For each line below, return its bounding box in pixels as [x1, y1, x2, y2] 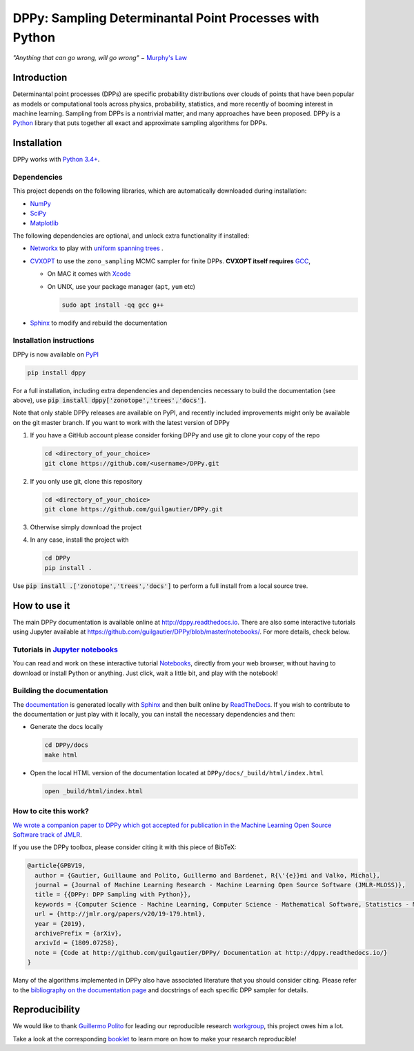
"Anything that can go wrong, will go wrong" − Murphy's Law [12, 54, 188, 62]
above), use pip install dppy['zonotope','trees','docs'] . [12, 396, 206, 404]
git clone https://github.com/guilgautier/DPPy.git [44, 505, 224, 513]
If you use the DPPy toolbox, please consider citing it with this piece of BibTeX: [12, 843, 237, 851]
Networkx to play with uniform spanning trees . [30, 244, 164, 252]
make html [44, 750, 78, 759]
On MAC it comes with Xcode [47, 269, 131, 278]
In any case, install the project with [30, 536, 129, 544]
